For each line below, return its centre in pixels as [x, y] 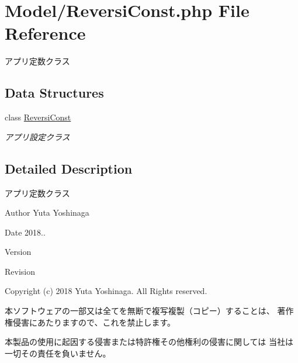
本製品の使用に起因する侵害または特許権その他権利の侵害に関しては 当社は [149, 342]
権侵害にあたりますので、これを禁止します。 [90, 322]
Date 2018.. [25, 232]
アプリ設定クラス [37, 136]
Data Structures [54, 93]
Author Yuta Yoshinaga [47, 212]
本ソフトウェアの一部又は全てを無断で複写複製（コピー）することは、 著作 [149, 311]
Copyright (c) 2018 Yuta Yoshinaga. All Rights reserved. [106, 291]
